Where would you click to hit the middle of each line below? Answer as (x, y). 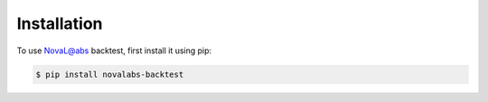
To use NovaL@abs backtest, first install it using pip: (114, 51)
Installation (60, 23)
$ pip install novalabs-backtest (110, 74)
